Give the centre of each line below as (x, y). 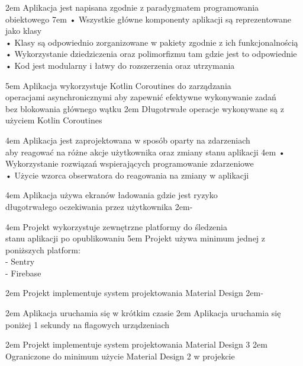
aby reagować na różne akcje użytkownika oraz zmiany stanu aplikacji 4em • (145, 152)
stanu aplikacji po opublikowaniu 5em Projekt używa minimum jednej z (136, 238)
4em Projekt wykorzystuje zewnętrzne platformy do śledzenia (117, 226)
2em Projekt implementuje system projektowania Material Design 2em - (134, 293)
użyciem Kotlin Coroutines (54, 120)
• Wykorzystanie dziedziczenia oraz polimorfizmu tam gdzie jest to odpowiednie (151, 54)
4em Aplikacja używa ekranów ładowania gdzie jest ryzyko (112, 195)
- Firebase (23, 273)
